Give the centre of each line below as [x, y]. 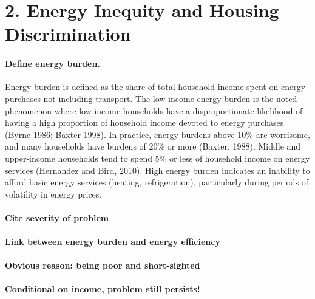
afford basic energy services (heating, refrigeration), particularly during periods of [157, 182]
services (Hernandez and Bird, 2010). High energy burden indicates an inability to [157, 170]
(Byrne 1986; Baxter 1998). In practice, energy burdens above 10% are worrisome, [157, 134]
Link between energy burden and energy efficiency [113, 242]
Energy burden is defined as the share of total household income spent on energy [155, 87]
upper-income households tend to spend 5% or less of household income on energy [157, 158]
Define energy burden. [52, 64]
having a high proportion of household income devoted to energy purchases [144, 122]
